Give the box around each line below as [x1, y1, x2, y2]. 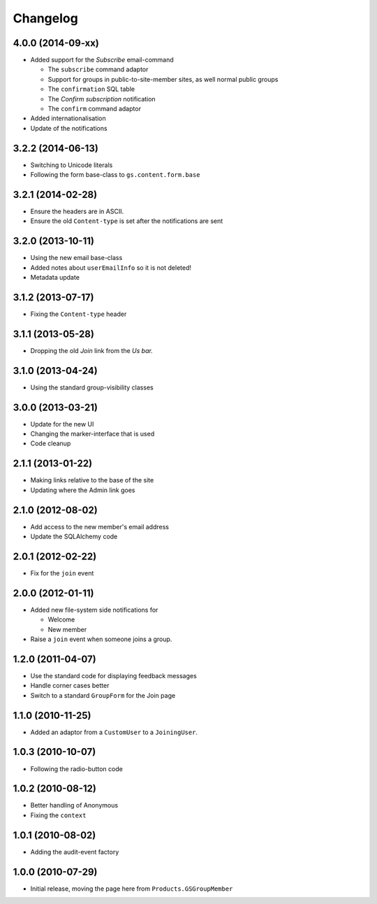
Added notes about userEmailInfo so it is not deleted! [30, 263, 192, 272]
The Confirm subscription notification [47, 94, 156, 103]
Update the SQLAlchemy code [30, 532, 118, 541]
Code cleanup [30, 439, 71, 447]
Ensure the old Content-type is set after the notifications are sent [30, 217, 223, 225]
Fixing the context [30, 811, 87, 819]
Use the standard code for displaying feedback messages [30, 671, 197, 680]
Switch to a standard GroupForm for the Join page [30, 691, 176, 699]
